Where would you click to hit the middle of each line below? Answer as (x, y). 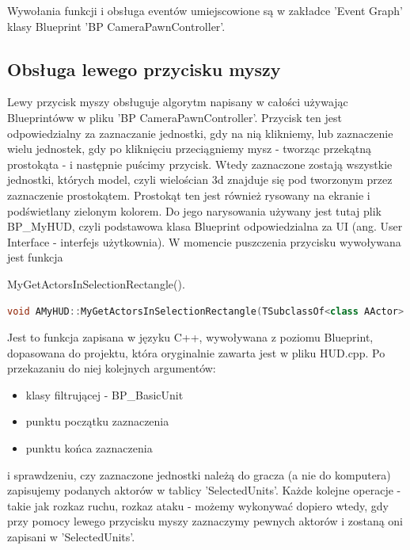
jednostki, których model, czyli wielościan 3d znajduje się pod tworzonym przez (200, 180)
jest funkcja (35, 257)
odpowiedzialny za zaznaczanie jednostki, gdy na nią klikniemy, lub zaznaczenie (200, 133)
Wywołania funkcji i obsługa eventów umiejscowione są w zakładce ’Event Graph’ (205, 10)
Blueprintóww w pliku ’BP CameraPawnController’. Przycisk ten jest (175, 117)
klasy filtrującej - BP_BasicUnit (104, 394)
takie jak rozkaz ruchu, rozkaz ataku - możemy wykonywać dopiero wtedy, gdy (198, 505)
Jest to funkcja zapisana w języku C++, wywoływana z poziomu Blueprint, (190, 337)
